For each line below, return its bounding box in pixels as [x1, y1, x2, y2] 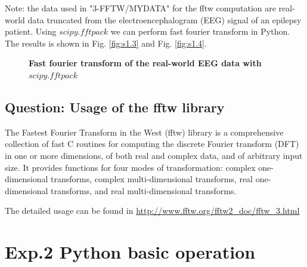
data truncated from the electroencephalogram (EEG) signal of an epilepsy [27, 13, 302, 26]
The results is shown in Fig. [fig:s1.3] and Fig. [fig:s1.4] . [5, 36, 207, 49]
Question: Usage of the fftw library [5, 97, 225, 116]
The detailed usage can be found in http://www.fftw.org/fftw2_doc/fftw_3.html [5, 204, 300, 217]
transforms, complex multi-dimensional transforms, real [51, 173, 253, 185]
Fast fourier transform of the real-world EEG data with [29, 57, 262, 69]
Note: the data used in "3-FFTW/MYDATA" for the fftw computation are [5, 2, 276, 14]
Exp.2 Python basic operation [5, 240, 256, 264]
